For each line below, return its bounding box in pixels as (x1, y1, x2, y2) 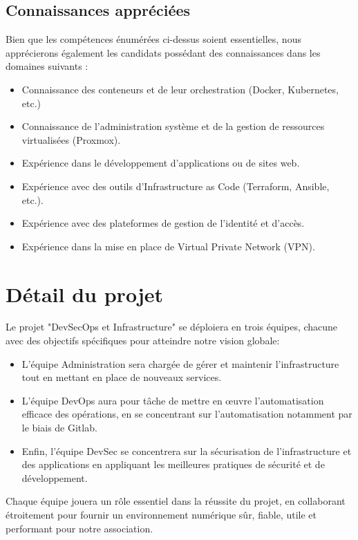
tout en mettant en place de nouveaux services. (21, 370, 222, 384)
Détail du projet (6, 279, 163, 308)
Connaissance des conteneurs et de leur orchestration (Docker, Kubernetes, (21, 82, 339, 96)
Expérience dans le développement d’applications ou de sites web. (21, 156, 300, 170)
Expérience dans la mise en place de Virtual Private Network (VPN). (21, 239, 315, 253)
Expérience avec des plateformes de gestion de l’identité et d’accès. (21, 216, 305, 230)
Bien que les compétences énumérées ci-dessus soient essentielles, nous (6, 32, 301, 46)
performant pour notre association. (6, 521, 153, 535)
